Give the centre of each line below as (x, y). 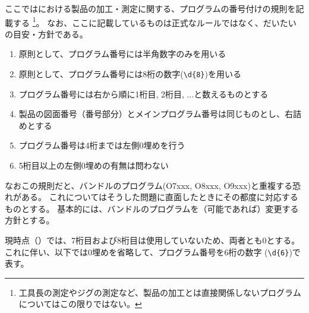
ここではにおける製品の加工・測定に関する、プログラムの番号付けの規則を (150, 8)
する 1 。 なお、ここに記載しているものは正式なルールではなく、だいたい (154, 21)
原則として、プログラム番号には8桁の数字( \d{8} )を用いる (130, 74)
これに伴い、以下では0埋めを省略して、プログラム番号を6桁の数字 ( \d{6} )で (153, 252)
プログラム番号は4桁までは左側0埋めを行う (102, 145)
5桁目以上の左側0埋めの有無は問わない (94, 165)
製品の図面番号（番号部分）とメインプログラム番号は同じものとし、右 (156, 114)
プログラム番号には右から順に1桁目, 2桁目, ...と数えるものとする (144, 94)
